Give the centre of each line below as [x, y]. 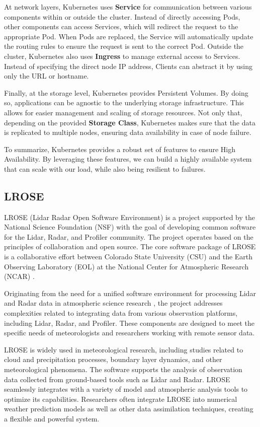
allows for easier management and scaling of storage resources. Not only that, [123, 112]
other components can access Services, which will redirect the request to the [121, 26]
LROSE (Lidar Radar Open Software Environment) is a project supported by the [129, 217]
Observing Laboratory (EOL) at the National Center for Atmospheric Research [126, 266]
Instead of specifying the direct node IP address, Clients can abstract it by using [128, 66]
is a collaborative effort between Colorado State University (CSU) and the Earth [128, 257]
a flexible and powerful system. [52, 418]
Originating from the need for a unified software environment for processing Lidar [130, 293]
